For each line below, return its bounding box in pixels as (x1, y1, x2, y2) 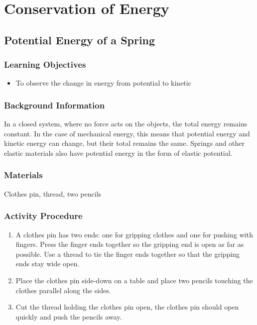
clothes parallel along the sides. (15, 285, 111, 295)
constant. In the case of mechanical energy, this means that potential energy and (4, 128, 250, 138)
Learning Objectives (4, 58, 86, 71)
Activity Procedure (4, 210, 83, 222)
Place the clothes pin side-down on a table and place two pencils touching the (15, 275, 253, 285)
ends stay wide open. (15, 258, 80, 269)
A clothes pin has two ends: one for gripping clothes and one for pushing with (15, 229, 253, 239)
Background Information (4, 99, 105, 111)
